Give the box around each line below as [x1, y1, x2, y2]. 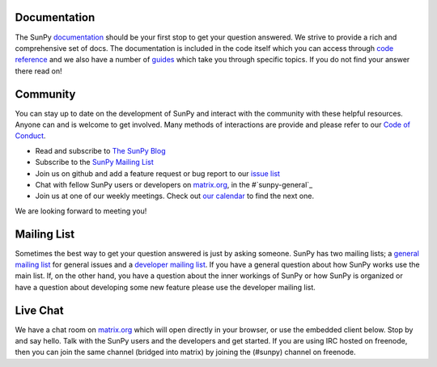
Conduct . [15, 131, 46, 141]
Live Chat [15, 303, 64, 317]
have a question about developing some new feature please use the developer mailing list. [15, 282, 316, 292]
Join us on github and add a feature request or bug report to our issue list [35, 168, 281, 178]
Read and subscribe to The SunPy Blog [35, 146, 166, 155]
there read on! [15, 65, 62, 76]
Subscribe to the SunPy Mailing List [35, 158, 154, 167]
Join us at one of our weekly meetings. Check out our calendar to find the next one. [35, 191, 315, 201]
